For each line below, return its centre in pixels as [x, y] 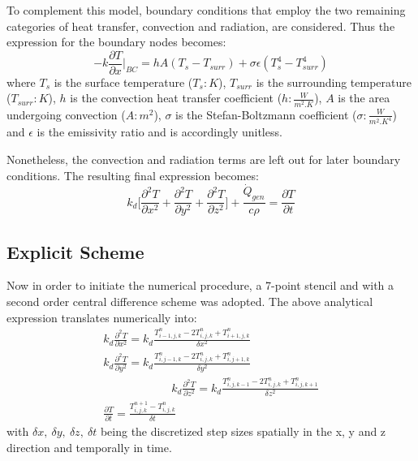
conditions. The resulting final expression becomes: [133, 175]
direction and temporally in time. [89, 447]
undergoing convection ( [66, 114]
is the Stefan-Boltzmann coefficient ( [266, 114]
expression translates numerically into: [102, 317]
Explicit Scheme [75, 251]
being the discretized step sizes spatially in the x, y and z [243, 431]
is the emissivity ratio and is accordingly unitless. [159, 132]
